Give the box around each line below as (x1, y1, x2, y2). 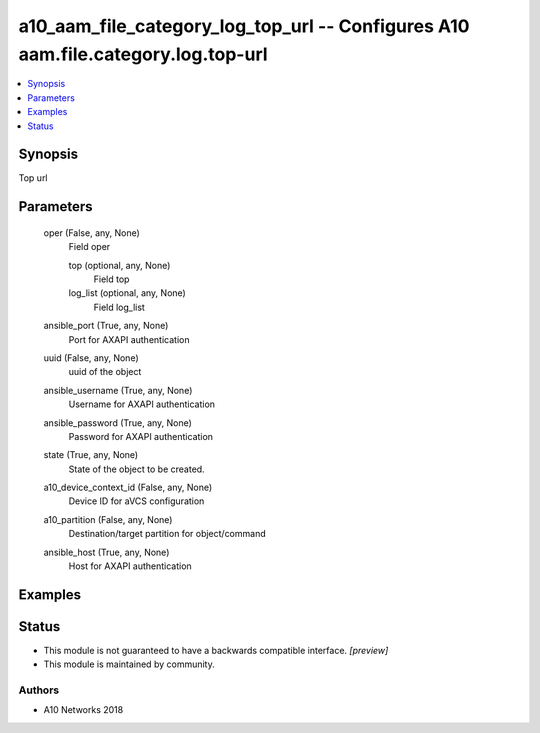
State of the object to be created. (68, 463, 205, 475)
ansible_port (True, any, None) (43, 320, 169, 332)
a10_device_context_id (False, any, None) (43, 481, 213, 494)
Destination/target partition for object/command (68, 528, 266, 540)
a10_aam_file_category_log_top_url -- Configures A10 (18, 15, 470, 37)
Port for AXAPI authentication (68, 333, 190, 345)
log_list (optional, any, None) (68, 287, 187, 299)
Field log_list (93, 301, 145, 313)
